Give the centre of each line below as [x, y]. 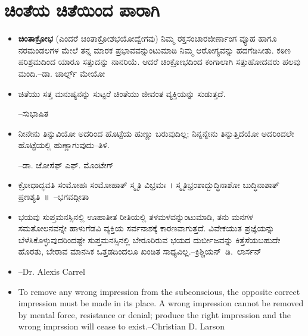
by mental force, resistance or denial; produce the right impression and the [154, 314]
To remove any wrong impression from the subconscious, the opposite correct [159, 291]
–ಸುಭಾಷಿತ [33, 113]
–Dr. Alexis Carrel [52, 271]
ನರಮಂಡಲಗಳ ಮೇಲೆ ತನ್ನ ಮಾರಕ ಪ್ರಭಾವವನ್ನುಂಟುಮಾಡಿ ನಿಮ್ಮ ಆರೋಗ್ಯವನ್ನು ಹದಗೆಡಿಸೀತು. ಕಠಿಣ [154, 50]
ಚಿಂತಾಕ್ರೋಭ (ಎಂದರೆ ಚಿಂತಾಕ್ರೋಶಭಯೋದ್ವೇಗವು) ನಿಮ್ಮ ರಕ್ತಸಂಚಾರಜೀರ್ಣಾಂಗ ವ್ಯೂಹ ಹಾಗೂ [147, 38]
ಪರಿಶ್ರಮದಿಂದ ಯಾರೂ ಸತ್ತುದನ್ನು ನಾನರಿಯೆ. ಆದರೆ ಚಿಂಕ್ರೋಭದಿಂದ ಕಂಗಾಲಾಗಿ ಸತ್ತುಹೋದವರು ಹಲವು [159, 62]
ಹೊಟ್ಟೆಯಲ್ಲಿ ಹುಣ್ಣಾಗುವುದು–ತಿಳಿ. [64, 145]
